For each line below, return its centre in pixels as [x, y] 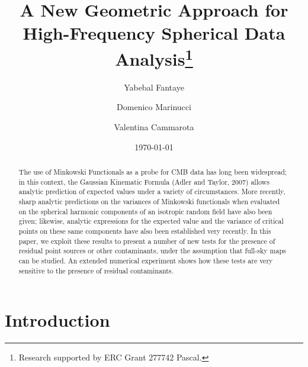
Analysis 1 [154, 57]
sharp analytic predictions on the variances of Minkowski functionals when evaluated [149, 201]
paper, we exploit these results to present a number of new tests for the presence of [147, 241]
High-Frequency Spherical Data [154, 33]
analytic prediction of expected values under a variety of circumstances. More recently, [152, 191]
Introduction [57, 320]
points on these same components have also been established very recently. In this [145, 231]
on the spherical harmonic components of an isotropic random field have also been [145, 211]
